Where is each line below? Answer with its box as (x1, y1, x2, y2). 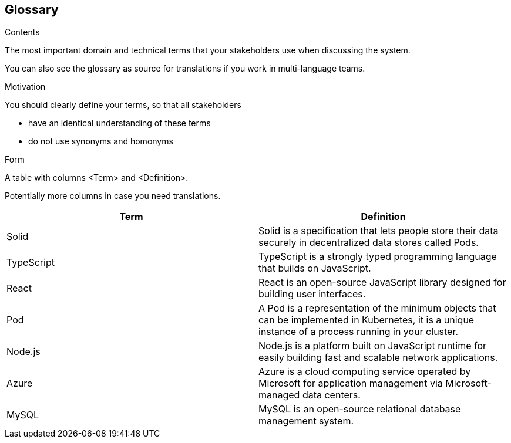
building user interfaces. (258, 288, 366, 300)
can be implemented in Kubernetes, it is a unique (258, 314, 475, 326)
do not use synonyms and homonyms (28, 136, 173, 147)
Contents (5, 27, 40, 38)
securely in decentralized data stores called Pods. (258, 236, 479, 249)
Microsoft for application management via (258, 377, 443, 390)
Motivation (5, 82, 46, 92)
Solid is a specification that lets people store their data (258, 225, 499, 237)
